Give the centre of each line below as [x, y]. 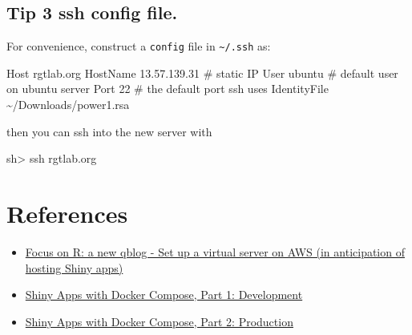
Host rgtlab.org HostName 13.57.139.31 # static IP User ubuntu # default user [202, 73]
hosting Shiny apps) [74, 267]
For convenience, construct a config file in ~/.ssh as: [139, 46]
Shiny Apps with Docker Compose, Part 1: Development [164, 295]
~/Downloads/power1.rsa [68, 105]
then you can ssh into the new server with [109, 131]
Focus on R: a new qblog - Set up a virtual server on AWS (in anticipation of [215, 251]
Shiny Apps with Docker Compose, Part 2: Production [159, 321]
